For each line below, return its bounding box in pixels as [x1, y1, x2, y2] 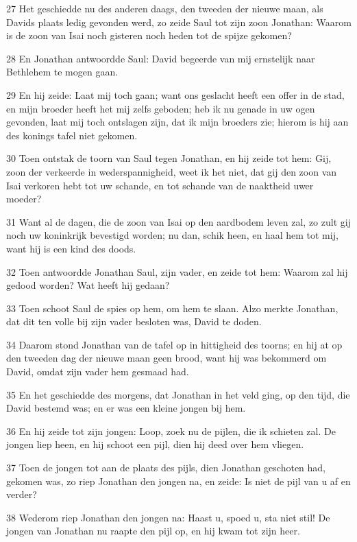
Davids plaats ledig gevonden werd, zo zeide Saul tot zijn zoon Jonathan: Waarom [6, 14, 352, 29]
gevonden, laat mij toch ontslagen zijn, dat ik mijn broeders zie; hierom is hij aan [6, 115, 349, 129]
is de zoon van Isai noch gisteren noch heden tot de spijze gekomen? [6, 28, 292, 43]
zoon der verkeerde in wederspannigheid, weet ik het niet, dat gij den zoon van [6, 164, 337, 178]
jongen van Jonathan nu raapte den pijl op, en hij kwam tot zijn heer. [6, 523, 300, 538]
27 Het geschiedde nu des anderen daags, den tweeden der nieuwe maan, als [6, 1, 323, 15]
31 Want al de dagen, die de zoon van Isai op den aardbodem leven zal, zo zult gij [6, 214, 351, 228]
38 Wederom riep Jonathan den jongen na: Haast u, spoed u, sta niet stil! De [6, 510, 330, 524]
